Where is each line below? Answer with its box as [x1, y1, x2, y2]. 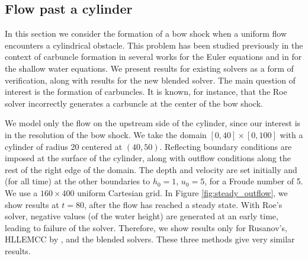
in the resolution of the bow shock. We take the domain [5, 128, 207, 140]
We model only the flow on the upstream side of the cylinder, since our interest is [5, 117, 301, 129]
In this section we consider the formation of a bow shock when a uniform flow [5, 27, 287, 40]
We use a [5, 186, 38, 199]
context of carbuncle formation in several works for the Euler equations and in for [5, 50, 302, 63]
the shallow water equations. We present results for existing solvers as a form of [5, 62, 294, 74]
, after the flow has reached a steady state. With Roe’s [84, 198, 283, 210]
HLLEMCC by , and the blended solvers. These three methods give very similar [5, 233, 295, 245]
